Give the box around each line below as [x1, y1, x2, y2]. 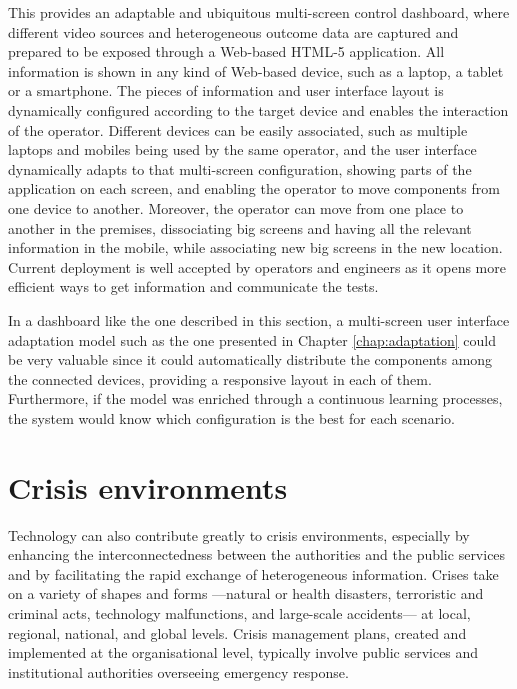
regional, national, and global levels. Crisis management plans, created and [8, 622, 467, 643]
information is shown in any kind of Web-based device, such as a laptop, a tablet [8, 60, 504, 81]
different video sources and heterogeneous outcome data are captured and [8, 21, 459, 42]
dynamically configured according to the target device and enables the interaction [8, 99, 509, 120]
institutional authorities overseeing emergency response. [8, 661, 349, 682]
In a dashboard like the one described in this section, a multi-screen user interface [8, 309, 510, 330]
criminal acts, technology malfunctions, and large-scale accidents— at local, [8, 602, 471, 623]
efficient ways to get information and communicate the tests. [8, 276, 379, 297]
